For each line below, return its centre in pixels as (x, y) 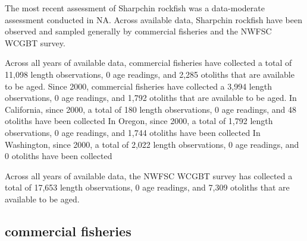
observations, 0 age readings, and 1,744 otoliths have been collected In (133, 132)
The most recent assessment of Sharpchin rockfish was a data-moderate (135, 8)
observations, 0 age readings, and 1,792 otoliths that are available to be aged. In (151, 98)
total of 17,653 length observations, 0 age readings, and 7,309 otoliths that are (147, 187)
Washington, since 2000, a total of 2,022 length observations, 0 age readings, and (152, 144)
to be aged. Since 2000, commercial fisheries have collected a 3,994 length (138, 86)
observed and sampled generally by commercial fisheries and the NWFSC (138, 31)
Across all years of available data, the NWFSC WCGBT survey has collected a (149, 175)
